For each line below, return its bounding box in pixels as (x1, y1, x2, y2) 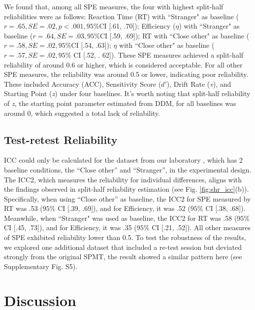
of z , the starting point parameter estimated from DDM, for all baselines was (4, 98, 236, 108)
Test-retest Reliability (4, 132, 118, 147)
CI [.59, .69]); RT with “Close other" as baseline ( (99, 30, 250, 40)
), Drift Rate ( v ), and (166, 78, 231, 89)
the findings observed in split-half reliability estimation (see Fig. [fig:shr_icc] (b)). (4, 184, 249, 194)
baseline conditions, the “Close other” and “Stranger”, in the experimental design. (4, 164, 252, 174)
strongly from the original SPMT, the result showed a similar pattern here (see (4, 251, 242, 262)
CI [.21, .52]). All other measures (152, 222, 251, 233)
